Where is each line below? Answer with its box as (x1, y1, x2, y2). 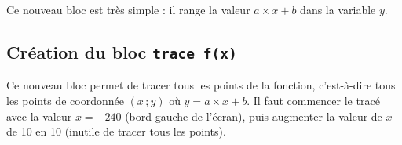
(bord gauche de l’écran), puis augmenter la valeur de (125, 107, 382, 124)
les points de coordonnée (6, 92, 124, 108)
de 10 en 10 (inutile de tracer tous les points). (6, 123, 226, 140)
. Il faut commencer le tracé (247, 92, 380, 108)
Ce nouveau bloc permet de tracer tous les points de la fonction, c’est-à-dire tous (6, 77, 396, 93)
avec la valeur (6, 107, 72, 124)
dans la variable (300, 2, 376, 17)
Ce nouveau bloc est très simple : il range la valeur (6, 2, 250, 17)
